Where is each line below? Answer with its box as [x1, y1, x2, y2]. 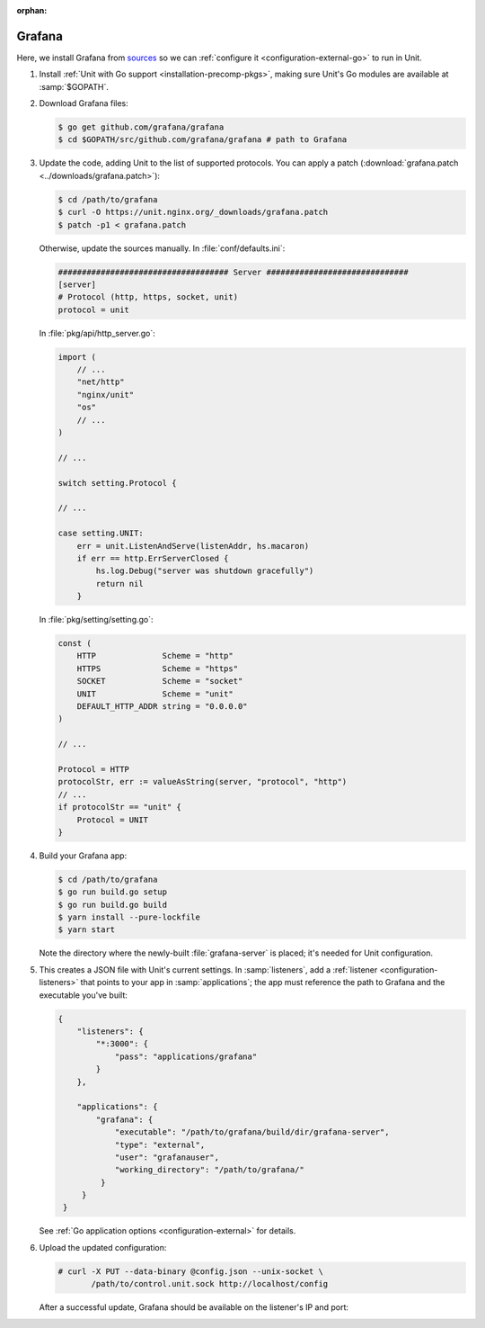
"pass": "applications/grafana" [114, 1051, 258, 1062]
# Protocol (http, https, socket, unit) [57, 292, 238, 302]
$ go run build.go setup [57, 887, 168, 897]
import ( [57, 352, 97, 362]
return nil [95, 579, 144, 588]
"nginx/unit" [76, 390, 135, 399]
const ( [57, 639, 92, 649]
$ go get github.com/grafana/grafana [57, 122, 225, 132]
